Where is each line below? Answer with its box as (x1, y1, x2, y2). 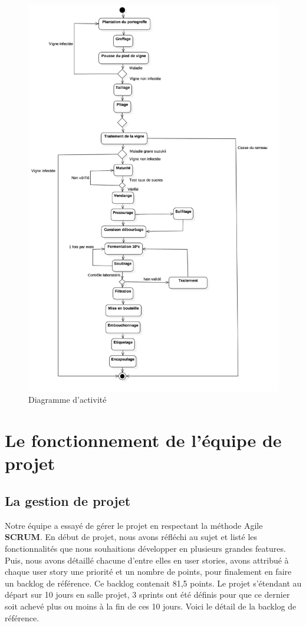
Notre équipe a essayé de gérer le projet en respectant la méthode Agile (5, 519, 263, 531)
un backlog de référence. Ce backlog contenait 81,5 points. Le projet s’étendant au (5, 577, 302, 589)
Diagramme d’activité (28, 393, 107, 406)
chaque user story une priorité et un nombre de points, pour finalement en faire (5, 565, 292, 578)
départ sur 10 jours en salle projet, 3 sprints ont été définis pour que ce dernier (5, 588, 290, 601)
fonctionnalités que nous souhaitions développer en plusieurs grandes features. (5, 542, 286, 554)
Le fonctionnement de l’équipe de (5, 428, 282, 452)
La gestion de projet (5, 491, 131, 509)
